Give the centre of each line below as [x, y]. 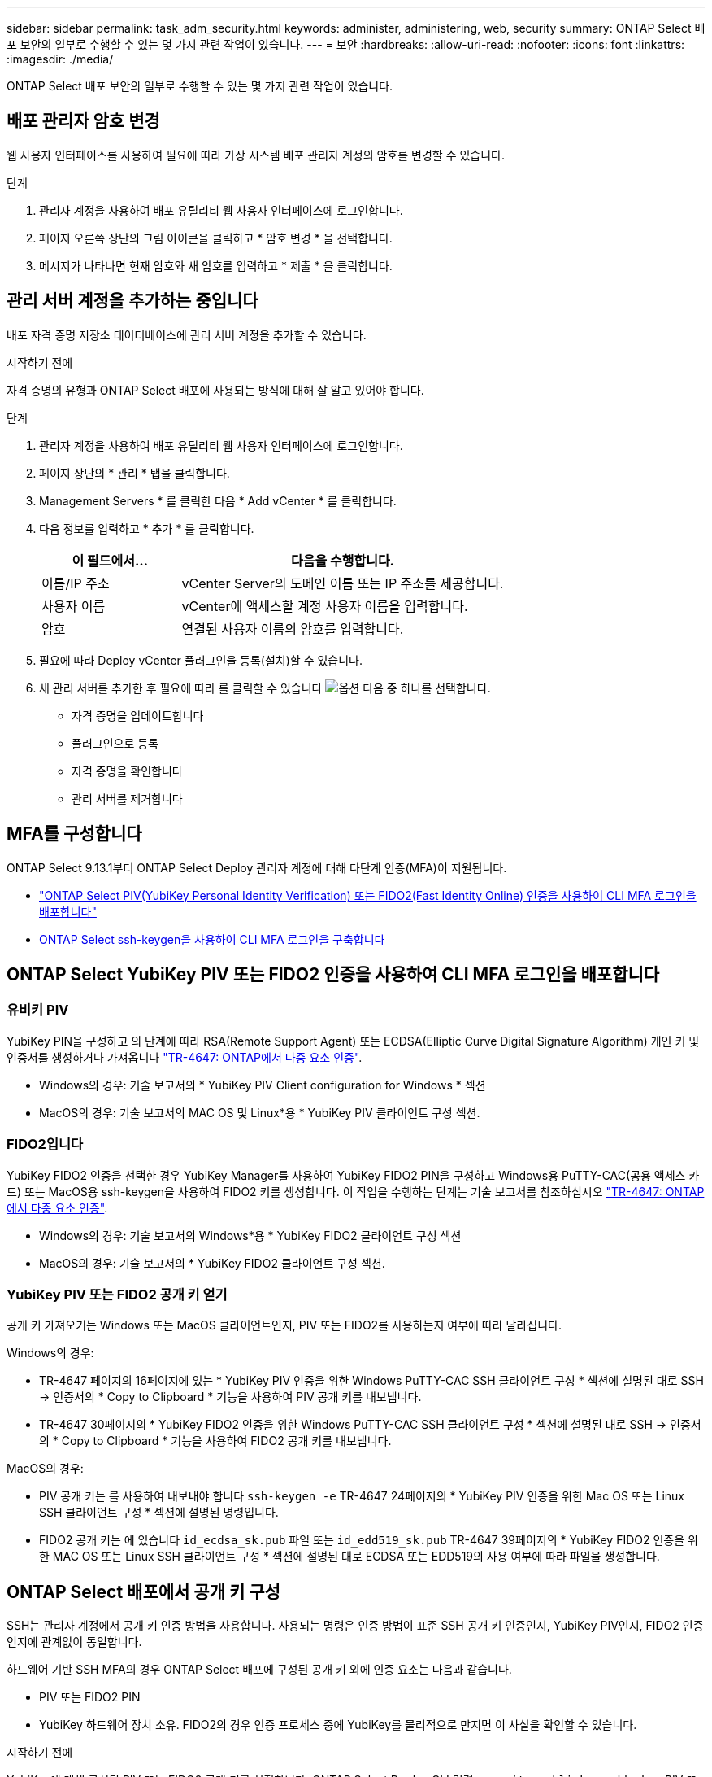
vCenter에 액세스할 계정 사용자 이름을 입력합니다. [325, 606]
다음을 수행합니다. [343, 560]
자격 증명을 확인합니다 [127, 771]
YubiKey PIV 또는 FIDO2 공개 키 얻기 [117, 1294]
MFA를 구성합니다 [74, 834]
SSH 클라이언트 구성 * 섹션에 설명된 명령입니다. [159, 1513]
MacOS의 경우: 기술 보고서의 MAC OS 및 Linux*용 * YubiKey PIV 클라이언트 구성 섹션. [260, 1112]
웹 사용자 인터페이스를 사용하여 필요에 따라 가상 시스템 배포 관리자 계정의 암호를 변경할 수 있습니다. [256, 155]
